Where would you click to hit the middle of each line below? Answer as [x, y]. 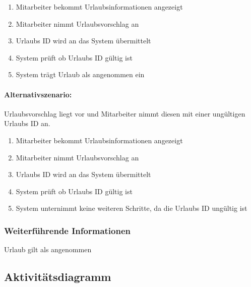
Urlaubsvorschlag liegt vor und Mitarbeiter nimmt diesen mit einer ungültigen [125, 113]
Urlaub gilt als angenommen [48, 249]
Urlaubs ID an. [27, 123]
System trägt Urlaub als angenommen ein [80, 74]
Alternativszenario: [38, 94]
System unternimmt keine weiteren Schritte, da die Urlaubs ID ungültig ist [132, 208]
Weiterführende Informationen [68, 230]
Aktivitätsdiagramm [58, 277]
